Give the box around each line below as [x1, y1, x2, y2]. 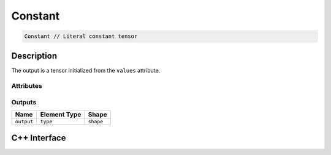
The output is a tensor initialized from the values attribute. [11, 67, 161, 74]
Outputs [11, 98, 37, 106]
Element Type [40, 110, 82, 119]
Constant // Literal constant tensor [24, 33, 138, 40]
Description [11, 51, 58, 61]
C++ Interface [11, 132, 66, 143]
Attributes [11, 82, 42, 90]
